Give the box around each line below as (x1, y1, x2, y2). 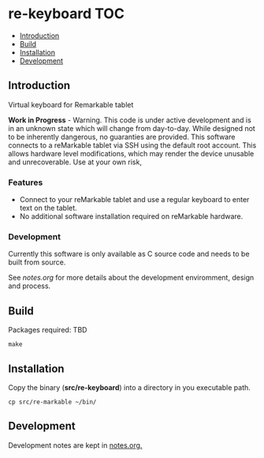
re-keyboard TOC (8, 5, 125, 23)
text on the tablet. (19, 203, 77, 213)
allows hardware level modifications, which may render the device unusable (8, 148, 255, 158)
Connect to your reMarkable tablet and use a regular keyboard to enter (19, 195, 250, 205)
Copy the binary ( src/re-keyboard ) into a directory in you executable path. (8, 382, 251, 392)
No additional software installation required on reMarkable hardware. (19, 212, 244, 221)
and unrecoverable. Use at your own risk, (8, 157, 142, 167)
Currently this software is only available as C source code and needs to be (8, 250, 250, 259)
